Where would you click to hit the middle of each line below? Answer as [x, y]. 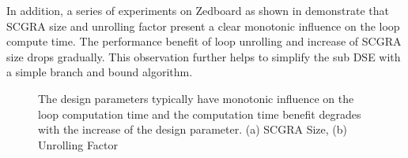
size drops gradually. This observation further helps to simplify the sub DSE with [204, 56]
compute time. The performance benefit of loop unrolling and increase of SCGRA [204, 41]
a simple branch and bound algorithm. [100, 72]
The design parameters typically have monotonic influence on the [196, 98]
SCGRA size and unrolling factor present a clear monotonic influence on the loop [203, 26]
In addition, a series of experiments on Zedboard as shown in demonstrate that [198, 10]
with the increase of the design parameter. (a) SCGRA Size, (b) [193, 129]
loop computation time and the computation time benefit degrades [200, 114]
